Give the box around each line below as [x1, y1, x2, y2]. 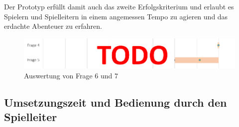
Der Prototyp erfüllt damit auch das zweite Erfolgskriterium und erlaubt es [4, 1, 234, 11]
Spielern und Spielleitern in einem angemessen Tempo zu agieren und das [4, 11, 228, 21]
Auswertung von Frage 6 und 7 [24, 70, 118, 80]
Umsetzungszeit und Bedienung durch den [4, 94, 227, 110]
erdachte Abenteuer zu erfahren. [4, 21, 102, 31]
